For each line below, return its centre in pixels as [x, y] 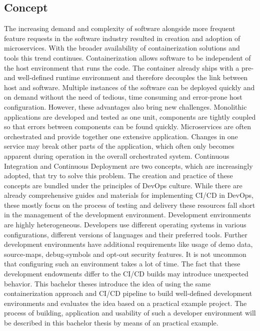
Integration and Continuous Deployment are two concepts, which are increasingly [128, 165]
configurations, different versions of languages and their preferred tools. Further [126, 234]
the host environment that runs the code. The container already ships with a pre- [129, 67]
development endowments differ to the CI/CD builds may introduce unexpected [126, 274]
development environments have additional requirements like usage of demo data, [128, 244]
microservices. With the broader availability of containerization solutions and [122, 48]
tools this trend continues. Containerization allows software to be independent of [127, 57]
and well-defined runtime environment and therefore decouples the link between [126, 77]
